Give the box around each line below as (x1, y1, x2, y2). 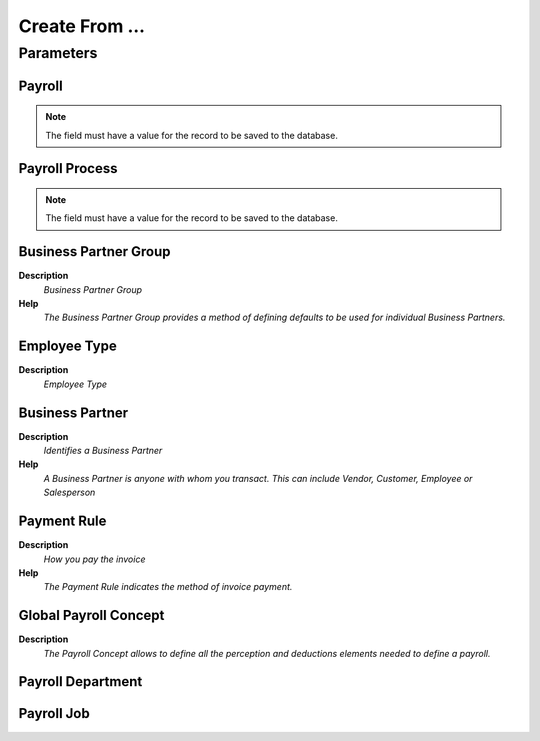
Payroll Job (18, 705, 90, 722)
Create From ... (18, 15, 145, 37)
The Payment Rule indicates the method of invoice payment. (43, 581, 293, 593)
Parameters (18, 44, 98, 62)
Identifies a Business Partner (43, 445, 163, 457)
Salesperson (43, 486, 96, 499)
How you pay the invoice (43, 553, 146, 565)
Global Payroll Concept (18, 607, 165, 624)
